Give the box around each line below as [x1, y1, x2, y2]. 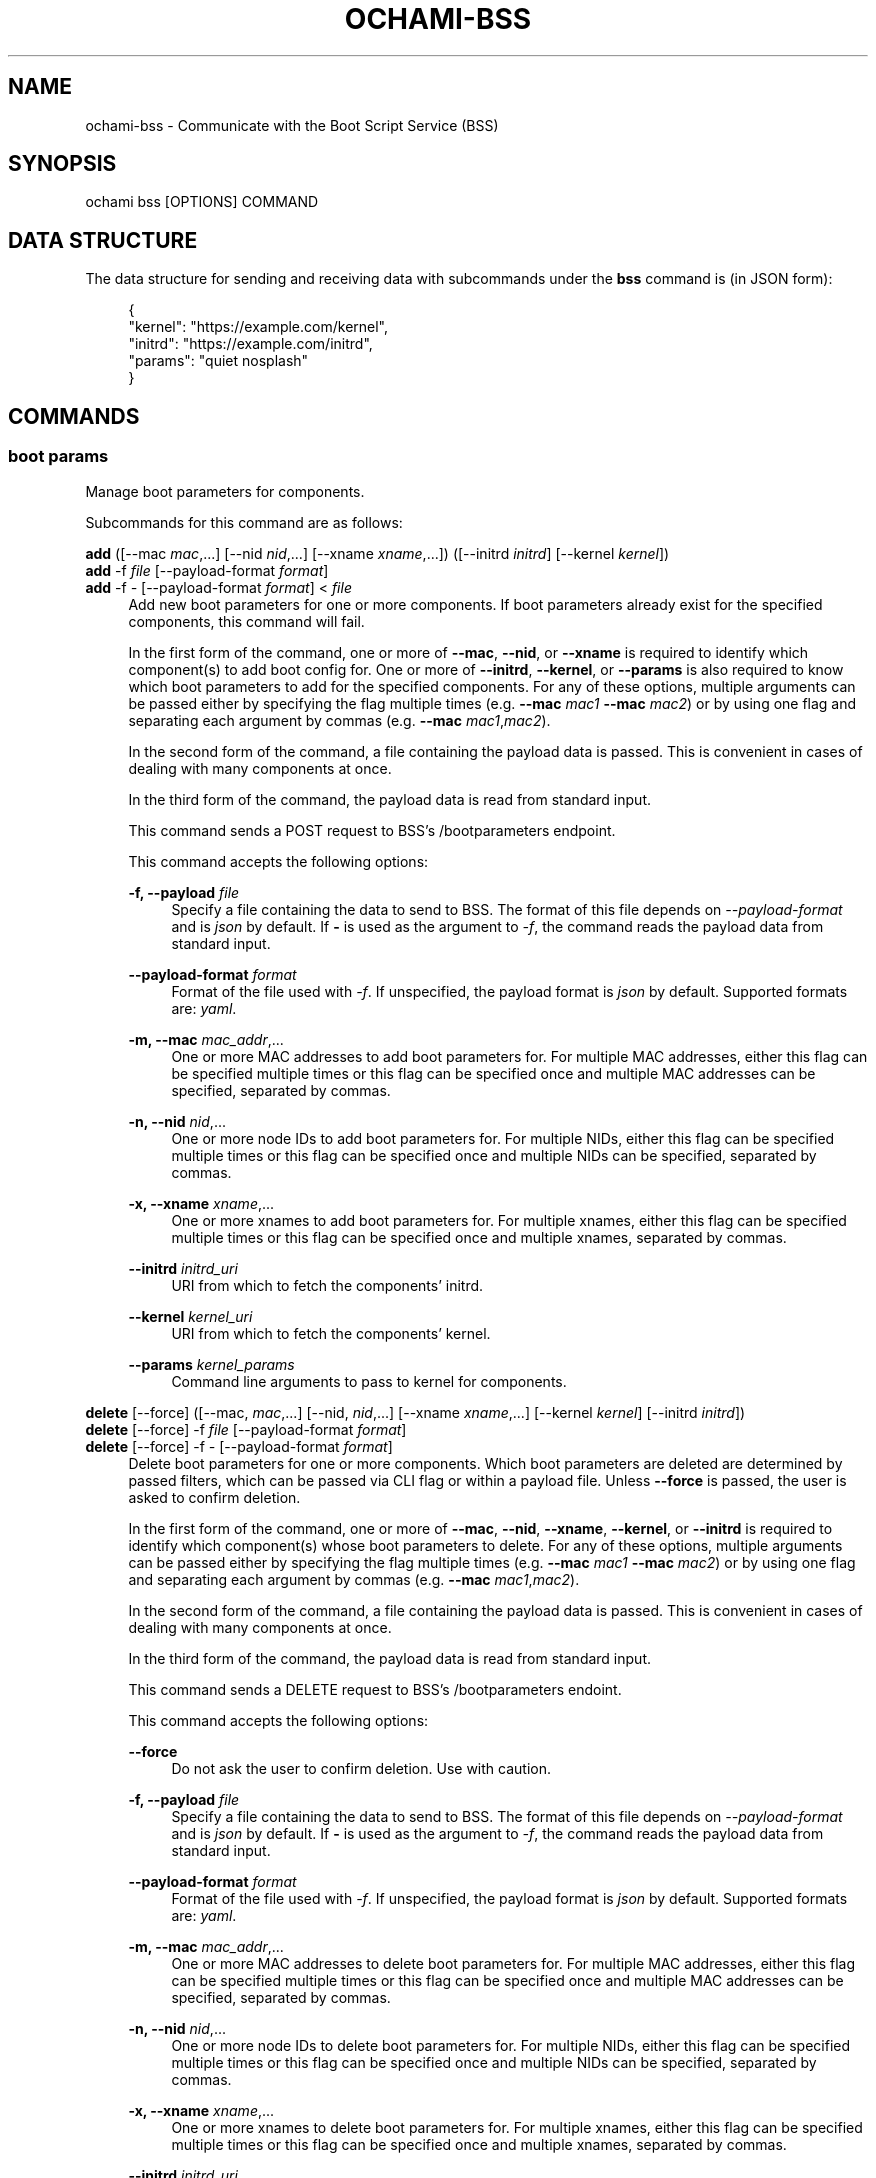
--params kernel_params [128, 1355, 295, 1373]
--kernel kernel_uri [128, 1307, 253, 1325]
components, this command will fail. [128, 612, 365, 630]
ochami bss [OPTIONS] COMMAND [85, 193, 319, 211]
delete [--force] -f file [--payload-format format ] [85, 1420, 407, 1438]
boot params [8, 446, 109, 467]
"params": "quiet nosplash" [128, 352, 309, 370]
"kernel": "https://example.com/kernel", [128, 318, 389, 336]
